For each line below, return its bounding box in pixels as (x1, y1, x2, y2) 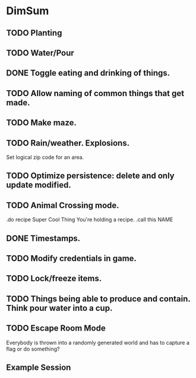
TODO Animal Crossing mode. (6, 200, 120, 210)
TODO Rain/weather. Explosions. (6, 138, 129, 148)
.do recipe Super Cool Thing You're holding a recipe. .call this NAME (6, 216, 173, 223)
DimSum (6, 4, 49, 18)
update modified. (6, 180, 71, 190)
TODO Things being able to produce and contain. (6, 294, 191, 304)
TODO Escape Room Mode (6, 323, 106, 333)
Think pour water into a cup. (6, 303, 113, 313)
